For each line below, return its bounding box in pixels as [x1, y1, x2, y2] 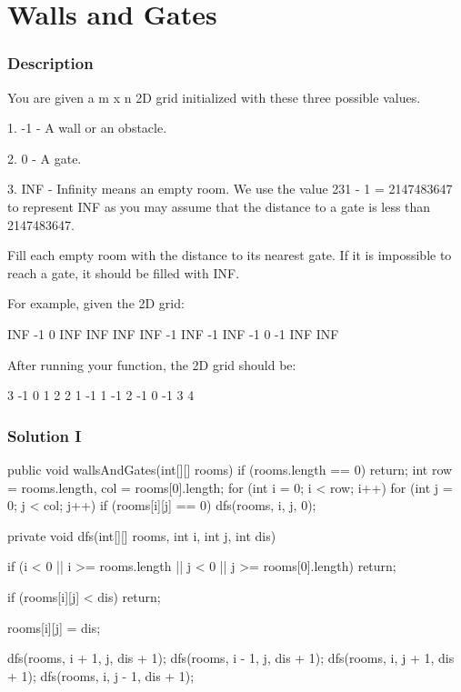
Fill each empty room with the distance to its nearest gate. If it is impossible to [7, 246, 452, 265]
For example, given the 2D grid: [7, 294, 185, 313]
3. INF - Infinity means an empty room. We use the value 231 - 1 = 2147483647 [7, 179, 453, 198]
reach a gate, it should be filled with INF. [7, 263, 240, 282]
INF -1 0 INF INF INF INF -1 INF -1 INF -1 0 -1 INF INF [7, 324, 339, 343]
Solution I [7, 424, 82, 446]
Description [7, 52, 94, 75]
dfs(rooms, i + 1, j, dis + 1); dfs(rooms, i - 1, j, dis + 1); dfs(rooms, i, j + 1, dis [7, 648, 455, 667]
